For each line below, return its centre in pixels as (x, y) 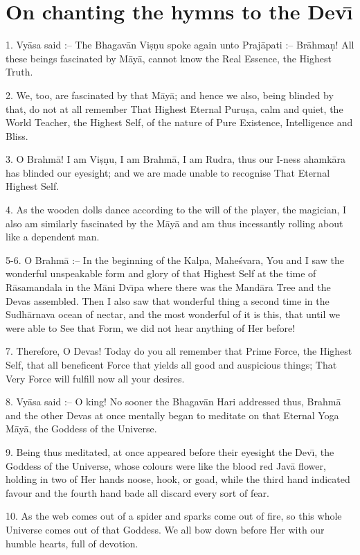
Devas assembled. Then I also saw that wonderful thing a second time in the (168, 300)
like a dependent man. (53, 237)
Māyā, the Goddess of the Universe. (81, 429)
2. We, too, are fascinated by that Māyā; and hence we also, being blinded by (170, 95)
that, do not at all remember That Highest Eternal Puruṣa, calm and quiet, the (174, 108)
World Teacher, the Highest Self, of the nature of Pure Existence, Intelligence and (179, 122)
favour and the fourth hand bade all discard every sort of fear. (137, 492)
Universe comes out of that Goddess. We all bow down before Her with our (165, 529)
